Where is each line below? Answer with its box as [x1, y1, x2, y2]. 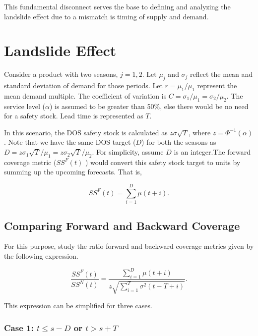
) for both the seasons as [141, 137, 216, 147]
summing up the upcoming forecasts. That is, [4, 167, 142, 177]
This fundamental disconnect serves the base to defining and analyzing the [4, 1, 231, 11]
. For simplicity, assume [92, 147, 164, 157]
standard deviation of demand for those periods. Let [4, 80, 163, 91]
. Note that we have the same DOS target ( [4, 137, 136, 147]
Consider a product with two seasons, [4, 69, 118, 79]
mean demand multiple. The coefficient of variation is [4, 90, 167, 101]
